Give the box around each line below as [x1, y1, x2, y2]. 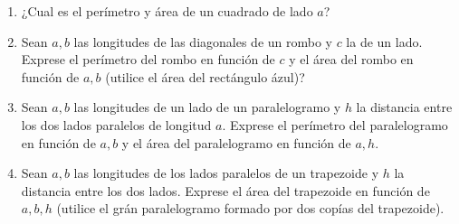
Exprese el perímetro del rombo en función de [21, 50, 275, 69]
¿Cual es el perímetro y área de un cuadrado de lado [21, 2, 313, 20]
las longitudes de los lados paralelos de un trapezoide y [73, 163, 379, 182]
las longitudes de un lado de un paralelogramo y [73, 98, 341, 117]
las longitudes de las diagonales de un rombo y [73, 32, 332, 51]
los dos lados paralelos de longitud [21, 115, 212, 134]
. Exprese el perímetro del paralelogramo [222, 115, 448, 134]
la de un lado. [346, 32, 423, 51]
